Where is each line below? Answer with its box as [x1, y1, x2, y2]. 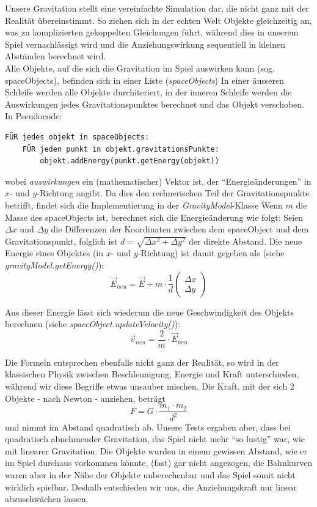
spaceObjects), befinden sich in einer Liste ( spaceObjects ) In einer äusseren [5, 73, 284, 86]
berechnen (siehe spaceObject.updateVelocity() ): [5, 317, 181, 330]
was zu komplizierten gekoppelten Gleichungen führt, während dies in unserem [5, 26, 299, 39]
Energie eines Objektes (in [5, 246, 103, 259]
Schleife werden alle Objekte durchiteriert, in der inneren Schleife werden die [5, 86, 292, 98]
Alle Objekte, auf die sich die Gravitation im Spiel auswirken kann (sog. [5, 61, 275, 74]
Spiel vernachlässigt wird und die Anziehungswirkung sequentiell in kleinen [5, 37, 285, 50]
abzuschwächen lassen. [5, 492, 89, 505]
